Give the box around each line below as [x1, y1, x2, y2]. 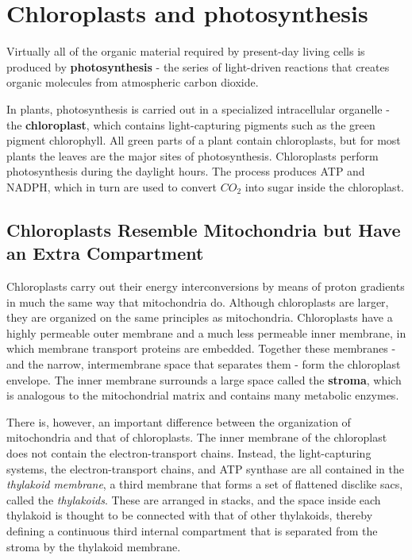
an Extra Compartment [6, 241, 204, 265]
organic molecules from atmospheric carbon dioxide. [6, 74, 259, 91]
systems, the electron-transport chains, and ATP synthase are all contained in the [6, 460, 404, 477]
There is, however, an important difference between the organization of [6, 413, 351, 430]
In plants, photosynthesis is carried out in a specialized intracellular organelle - [6, 100, 390, 117]
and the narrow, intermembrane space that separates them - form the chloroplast [6, 356, 401, 373]
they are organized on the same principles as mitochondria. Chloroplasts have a [6, 309, 393, 326]
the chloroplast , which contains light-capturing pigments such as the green [6, 116, 375, 133]
